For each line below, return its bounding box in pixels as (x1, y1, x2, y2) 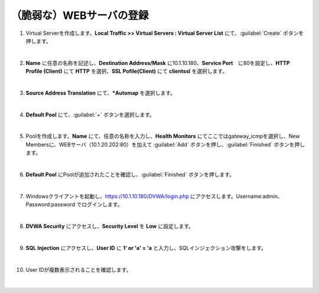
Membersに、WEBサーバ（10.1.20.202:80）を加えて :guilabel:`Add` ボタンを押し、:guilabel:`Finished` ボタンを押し (25, 141, 305, 148)
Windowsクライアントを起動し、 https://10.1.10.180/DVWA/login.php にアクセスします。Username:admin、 (25, 193, 283, 200)
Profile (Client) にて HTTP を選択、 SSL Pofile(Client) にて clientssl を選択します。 (25, 68, 227, 75)
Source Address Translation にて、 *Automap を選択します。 (25, 89, 176, 96)
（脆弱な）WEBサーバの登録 (11, 9, 149, 22)
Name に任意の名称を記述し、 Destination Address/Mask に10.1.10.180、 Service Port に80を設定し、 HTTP (25, 59, 290, 66)
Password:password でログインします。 (25, 201, 123, 208)
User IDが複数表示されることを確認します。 (25, 266, 132, 273)
